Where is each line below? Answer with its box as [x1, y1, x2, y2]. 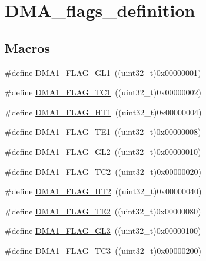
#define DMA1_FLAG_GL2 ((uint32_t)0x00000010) [5, 145, 201, 157]
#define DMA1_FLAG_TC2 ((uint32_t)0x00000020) [5, 165, 201, 177]
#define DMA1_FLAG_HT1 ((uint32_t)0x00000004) [5, 105, 202, 118]
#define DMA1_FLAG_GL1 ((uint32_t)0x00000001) [5, 66, 201, 78]
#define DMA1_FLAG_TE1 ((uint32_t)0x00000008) [5, 125, 201, 138]
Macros [5, 38, 50, 57]
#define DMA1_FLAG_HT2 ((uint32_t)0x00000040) [5, 185, 202, 197]
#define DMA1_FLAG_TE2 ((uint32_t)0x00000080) [5, 204, 201, 217]
